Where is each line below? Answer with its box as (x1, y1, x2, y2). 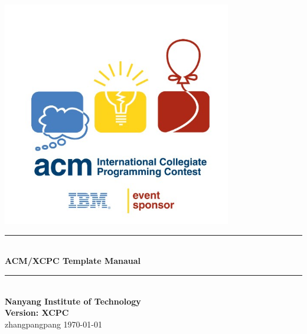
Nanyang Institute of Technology (5, 295, 141, 307)
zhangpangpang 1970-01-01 (5, 318, 102, 330)
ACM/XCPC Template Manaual (5, 254, 141, 267)
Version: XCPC (5, 306, 69, 319)
